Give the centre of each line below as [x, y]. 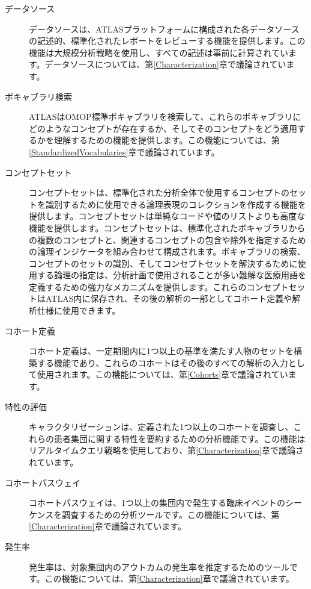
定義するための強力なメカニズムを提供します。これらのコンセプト [159, 286]
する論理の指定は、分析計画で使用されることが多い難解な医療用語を [171, 275]
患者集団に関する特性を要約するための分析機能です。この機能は [180, 438]
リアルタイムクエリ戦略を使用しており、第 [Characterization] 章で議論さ [166, 450]
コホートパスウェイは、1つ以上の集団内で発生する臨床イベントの [157, 503]
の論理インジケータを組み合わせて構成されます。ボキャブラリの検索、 [167, 251]
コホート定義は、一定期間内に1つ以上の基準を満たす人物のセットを [161, 351]
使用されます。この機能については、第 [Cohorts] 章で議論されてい [162, 374]
